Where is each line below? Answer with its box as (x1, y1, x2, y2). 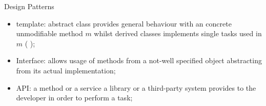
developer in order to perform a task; (16, 92, 133, 103)
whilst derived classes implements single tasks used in (94, 28, 262, 39)
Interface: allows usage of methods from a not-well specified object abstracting (16, 55, 262, 66)
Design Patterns (4, 1, 54, 11)
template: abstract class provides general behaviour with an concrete (16, 18, 232, 29)
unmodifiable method (16, 28, 83, 39)
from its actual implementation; (16, 65, 116, 75)
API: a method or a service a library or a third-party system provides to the (16, 82, 256, 93)
